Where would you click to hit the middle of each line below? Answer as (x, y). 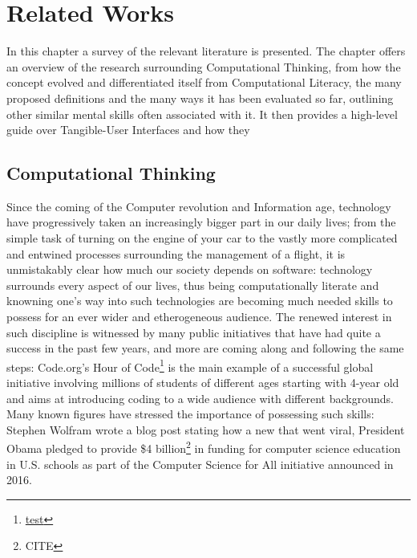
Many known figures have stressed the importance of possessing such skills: (190, 414)
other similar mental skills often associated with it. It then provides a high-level (202, 114)
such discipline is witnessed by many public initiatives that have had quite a (194, 332)
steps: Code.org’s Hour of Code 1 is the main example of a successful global (190, 365)
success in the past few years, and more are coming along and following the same (205, 348)
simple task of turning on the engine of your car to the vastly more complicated (202, 238)
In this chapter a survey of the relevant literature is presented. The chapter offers (206, 51)
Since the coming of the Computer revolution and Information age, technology (199, 206)
